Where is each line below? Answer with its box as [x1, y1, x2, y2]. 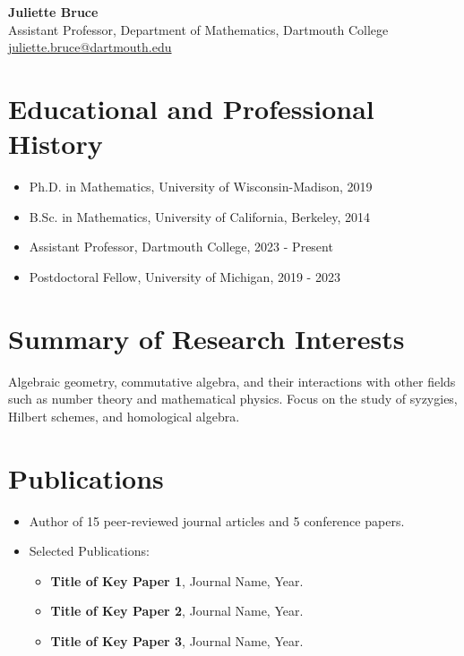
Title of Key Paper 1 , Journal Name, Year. [50, 571, 304, 590]
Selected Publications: [29, 541, 150, 560]
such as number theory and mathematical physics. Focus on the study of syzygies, [8, 389, 458, 408]
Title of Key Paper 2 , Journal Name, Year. [50, 601, 304, 620]
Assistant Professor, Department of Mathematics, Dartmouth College [8, 20, 389, 38]
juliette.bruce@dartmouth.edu [8, 38, 172, 56]
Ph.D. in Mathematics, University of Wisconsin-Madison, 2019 [29, 177, 373, 196]
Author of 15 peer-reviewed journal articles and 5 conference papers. [29, 511, 405, 530]
